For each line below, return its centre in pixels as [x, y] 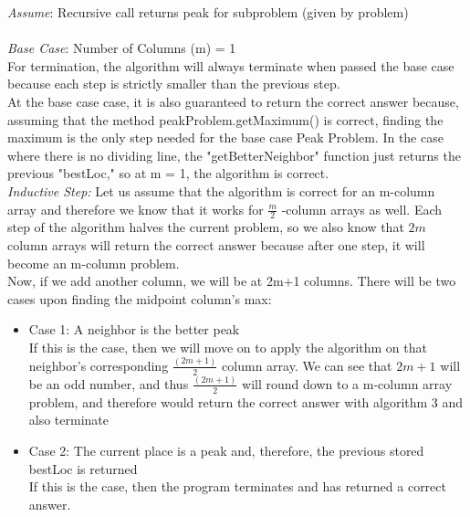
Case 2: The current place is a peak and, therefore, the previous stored [226, 450]
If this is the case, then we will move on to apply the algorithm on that [228, 347]
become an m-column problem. [94, 263]
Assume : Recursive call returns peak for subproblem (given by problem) [208, 12]
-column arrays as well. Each [362, 209]
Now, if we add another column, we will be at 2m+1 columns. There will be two [232, 281]
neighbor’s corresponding [99, 365]
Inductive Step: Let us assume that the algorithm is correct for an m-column [221, 190]
